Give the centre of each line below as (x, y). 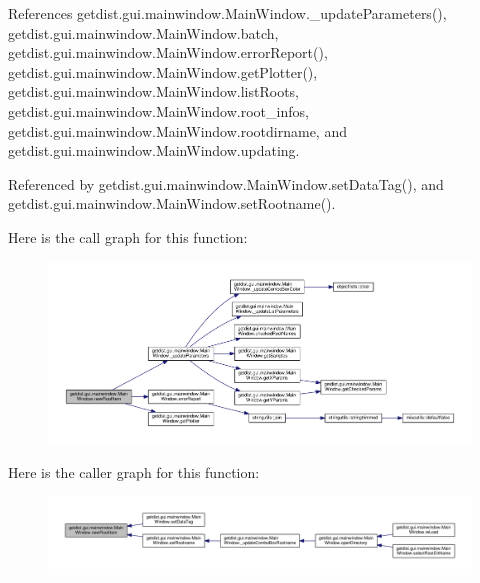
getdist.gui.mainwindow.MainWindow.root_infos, (158, 110)
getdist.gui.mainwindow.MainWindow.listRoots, (153, 91)
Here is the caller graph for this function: (134, 471)
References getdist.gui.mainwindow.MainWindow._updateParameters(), (227, 13)
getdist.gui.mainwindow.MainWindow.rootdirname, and (177, 130)
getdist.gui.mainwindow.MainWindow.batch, (143, 32)
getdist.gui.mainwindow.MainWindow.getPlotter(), (163, 71)
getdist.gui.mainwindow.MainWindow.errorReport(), (168, 52)
